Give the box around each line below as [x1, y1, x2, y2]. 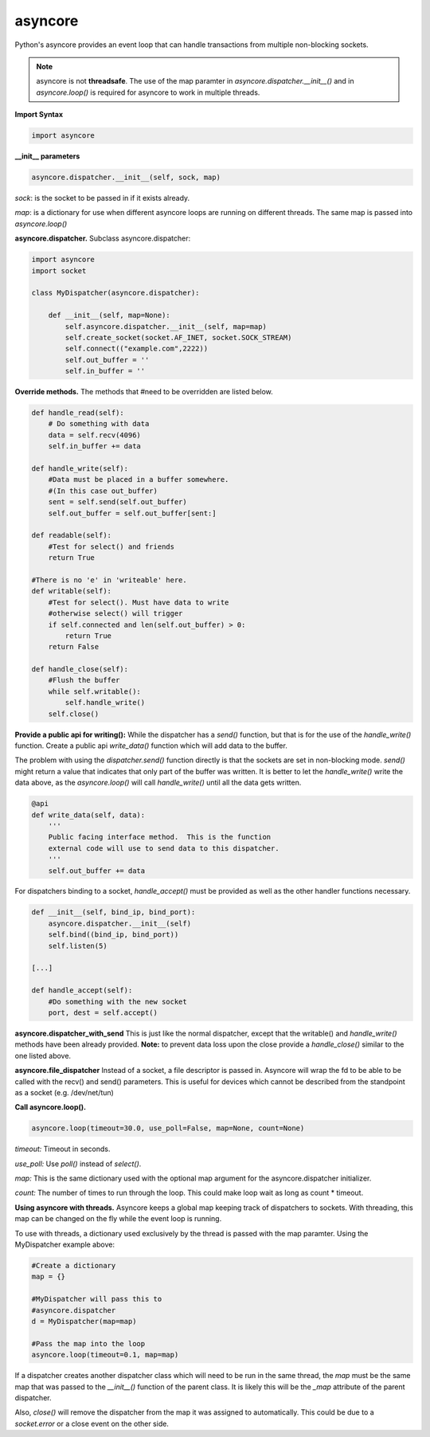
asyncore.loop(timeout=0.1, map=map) [31, 1350, 179, 1360]
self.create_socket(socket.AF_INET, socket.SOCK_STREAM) [64, 333, 292, 342]
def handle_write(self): [31, 464, 129, 473]
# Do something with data [48, 419, 150, 429]
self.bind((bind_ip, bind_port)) [48, 930, 179, 939]
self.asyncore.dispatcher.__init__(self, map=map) [64, 322, 267, 331]
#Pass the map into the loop [31, 1339, 146, 1348]
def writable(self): [31, 586, 111, 596]
